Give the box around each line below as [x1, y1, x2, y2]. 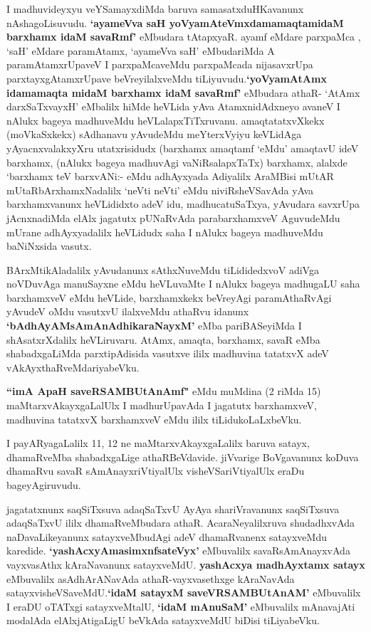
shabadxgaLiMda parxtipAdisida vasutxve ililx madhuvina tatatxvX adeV [6, 346, 329, 361]
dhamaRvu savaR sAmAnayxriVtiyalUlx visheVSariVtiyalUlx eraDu [6, 463, 305, 478]
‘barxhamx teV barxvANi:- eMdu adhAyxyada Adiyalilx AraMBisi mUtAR [6, 169, 334, 184]
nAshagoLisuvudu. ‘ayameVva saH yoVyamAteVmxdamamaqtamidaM [6, 15, 344, 30]
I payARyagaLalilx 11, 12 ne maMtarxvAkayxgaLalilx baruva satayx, [6, 436, 310, 451]
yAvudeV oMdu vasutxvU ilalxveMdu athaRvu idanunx [6, 304, 249, 319]
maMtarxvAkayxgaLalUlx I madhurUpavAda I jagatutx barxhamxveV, [6, 398, 317, 413]
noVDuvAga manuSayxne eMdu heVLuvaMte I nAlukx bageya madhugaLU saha [6, 276, 360, 291]
